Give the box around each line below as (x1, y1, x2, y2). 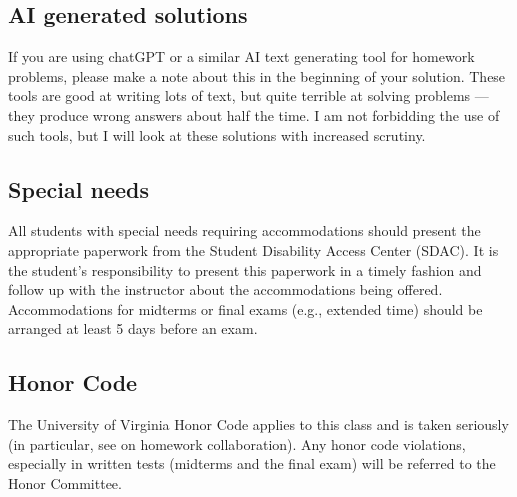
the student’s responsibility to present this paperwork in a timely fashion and (8, 259, 482, 280)
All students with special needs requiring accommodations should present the (8, 220, 481, 241)
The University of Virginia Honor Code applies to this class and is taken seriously (8, 414, 509, 435)
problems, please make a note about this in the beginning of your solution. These (8, 65, 506, 86)
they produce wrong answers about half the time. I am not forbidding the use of (8, 104, 500, 125)
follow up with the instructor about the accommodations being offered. (8, 279, 443, 300)
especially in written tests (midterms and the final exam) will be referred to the (8, 453, 496, 474)
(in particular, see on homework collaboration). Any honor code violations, (8, 433, 466, 454)
